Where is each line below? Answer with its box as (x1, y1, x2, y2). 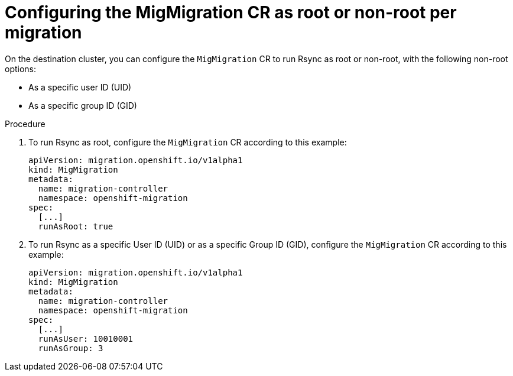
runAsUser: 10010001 (38, 333, 134, 343)
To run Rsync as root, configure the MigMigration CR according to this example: (28, 137, 347, 147)
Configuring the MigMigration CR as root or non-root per (5, 2, 457, 22)
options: (5, 63, 37, 74)
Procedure (5, 118, 46, 129)
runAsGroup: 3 (38, 343, 103, 353)
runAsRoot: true (38, 221, 113, 231)
